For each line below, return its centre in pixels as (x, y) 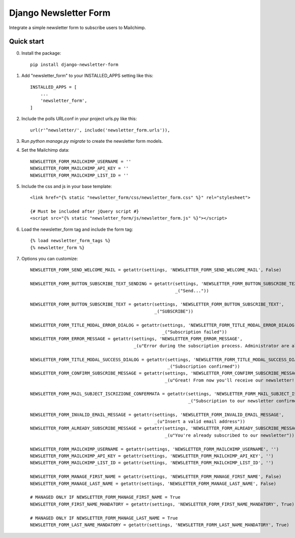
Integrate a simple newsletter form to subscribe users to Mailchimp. (77, 28)
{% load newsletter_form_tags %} (70, 241)
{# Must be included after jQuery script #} (85, 211)
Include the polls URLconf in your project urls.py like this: (79, 119)
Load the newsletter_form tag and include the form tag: (77, 229)
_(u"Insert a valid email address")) (200, 422)
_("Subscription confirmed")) (204, 366)
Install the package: (41, 53)
